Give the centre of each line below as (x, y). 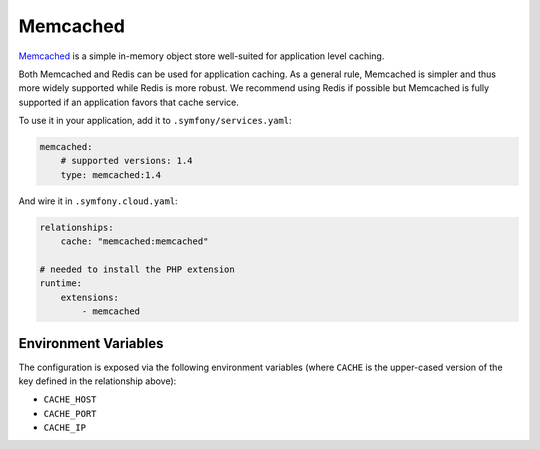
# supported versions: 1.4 (127, 161)
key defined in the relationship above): (97, 381)
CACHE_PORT (70, 413)
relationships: (76, 227)
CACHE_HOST (70, 399)
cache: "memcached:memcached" (134, 241)
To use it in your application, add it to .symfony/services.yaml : (155, 121)
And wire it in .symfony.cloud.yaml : (98, 201)
